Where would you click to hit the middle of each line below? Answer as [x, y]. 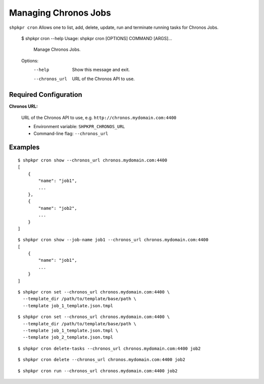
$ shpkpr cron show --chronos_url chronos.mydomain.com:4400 [92, 160]
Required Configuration [46, 95]
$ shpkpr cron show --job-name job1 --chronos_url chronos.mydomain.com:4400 [113, 240]
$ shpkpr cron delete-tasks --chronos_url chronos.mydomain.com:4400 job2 [109, 348]
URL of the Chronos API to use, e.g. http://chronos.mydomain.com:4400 [99, 117]
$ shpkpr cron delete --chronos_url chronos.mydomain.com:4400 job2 [101, 360]
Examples [24, 147]
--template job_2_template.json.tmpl [68, 337]
